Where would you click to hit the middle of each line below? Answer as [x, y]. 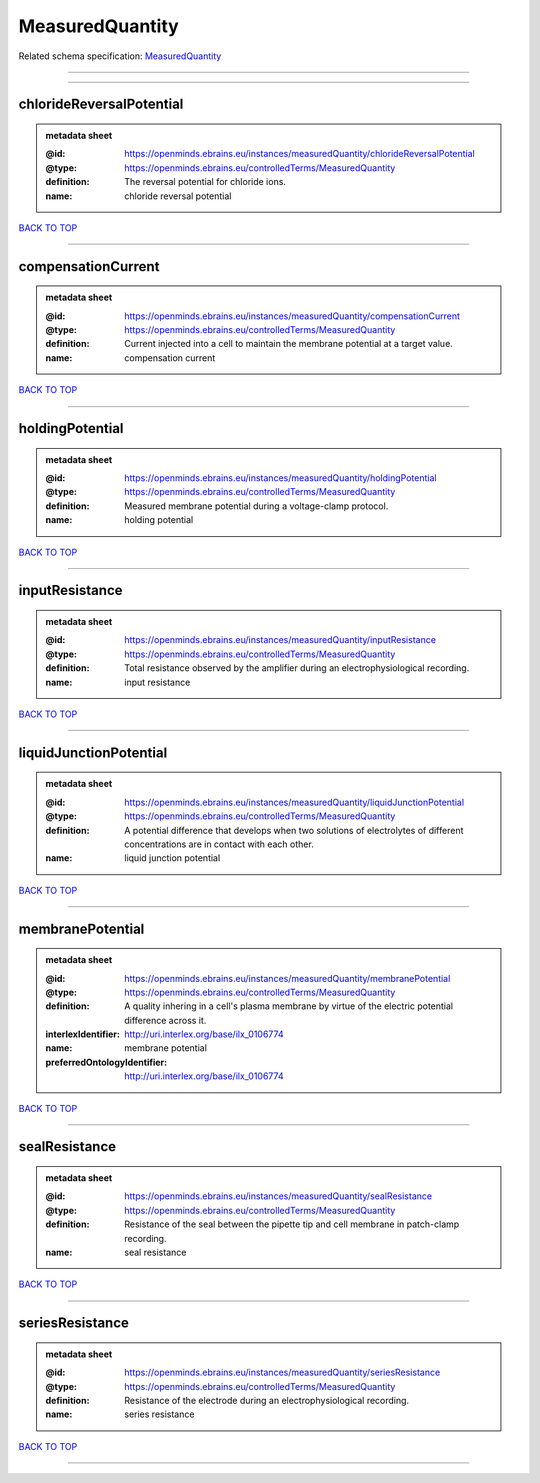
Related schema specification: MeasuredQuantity [120, 56]
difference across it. [165, 1020]
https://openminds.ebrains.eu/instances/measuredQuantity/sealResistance [278, 1196]
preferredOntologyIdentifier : [106, 1062]
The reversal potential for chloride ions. [205, 182]
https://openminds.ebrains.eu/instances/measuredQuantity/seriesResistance [282, 1372]
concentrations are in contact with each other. [219, 844]
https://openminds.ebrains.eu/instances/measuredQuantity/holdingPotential [280, 478]
